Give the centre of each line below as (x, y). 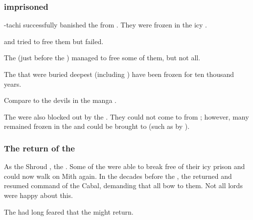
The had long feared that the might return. (69, 211)
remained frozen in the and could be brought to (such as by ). (97, 126)
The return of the (39, 148)
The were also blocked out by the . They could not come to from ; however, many (126, 116)
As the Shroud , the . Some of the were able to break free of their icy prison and (125, 166)
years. (13, 84)
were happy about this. (38, 195)
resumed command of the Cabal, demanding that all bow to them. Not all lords (123, 185)
